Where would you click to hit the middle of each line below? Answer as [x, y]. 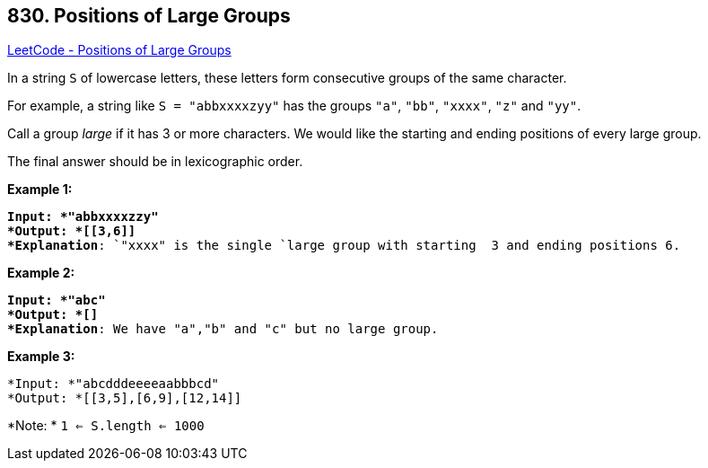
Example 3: [41, 357]
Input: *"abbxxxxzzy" [83, 217]
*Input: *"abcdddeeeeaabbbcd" [114, 384]
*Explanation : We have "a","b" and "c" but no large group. [223, 329]
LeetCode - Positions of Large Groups [119, 50]
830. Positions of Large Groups [149, 16]
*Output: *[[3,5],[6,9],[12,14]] [125, 398]
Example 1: [40, 190]
